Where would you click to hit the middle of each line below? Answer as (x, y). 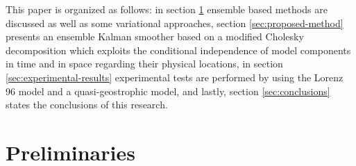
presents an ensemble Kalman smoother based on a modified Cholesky (155, 36)
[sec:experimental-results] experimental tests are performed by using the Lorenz (175, 77)
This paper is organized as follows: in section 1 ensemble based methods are (167, 9)
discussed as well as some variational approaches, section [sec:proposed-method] (175, 23)
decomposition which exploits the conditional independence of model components (178, 50)
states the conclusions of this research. (87, 105)
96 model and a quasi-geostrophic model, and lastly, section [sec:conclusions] (168, 91)
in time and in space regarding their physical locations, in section (144, 64)
